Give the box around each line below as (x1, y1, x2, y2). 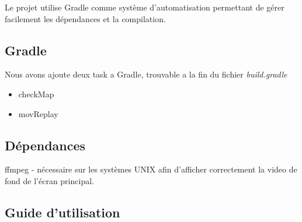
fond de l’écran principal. (5, 174, 94, 186)
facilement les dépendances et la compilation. (5, 12, 166, 24)
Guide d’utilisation (5, 203, 120, 221)
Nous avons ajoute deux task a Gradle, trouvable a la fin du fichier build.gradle (5, 68, 287, 80)
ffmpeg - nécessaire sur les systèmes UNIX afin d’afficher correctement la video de (5, 163, 297, 175)
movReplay (18, 107, 58, 119)
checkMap (18, 87, 54, 100)
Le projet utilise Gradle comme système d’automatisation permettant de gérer (5, 1, 284, 13)
